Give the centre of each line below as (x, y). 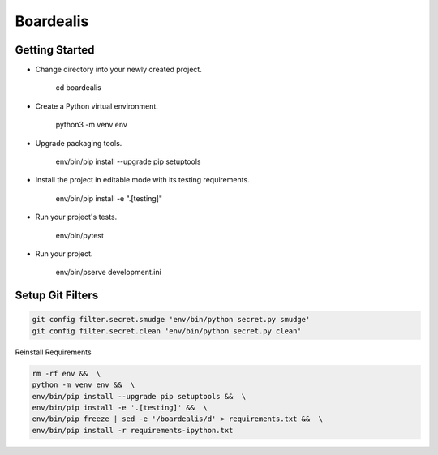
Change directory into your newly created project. (118, 70)
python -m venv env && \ (84, 385)
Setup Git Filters (57, 296)
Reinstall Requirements (54, 352)
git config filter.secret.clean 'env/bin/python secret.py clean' (167, 331)
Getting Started (55, 50)
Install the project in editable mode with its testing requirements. (143, 180)
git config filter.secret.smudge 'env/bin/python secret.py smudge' (171, 320)
